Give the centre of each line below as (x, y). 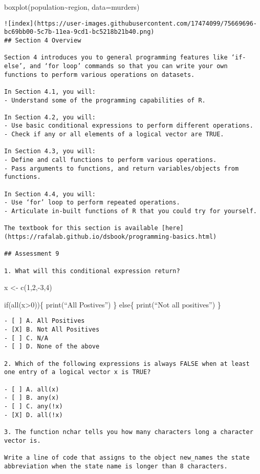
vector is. (23, 440)
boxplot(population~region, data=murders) (72, 7)
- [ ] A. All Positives (45, 321)
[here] (172, 228)
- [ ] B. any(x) (32, 398)
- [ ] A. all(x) (32, 389)
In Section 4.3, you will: (50, 151)
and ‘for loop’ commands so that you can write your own (129, 66)
